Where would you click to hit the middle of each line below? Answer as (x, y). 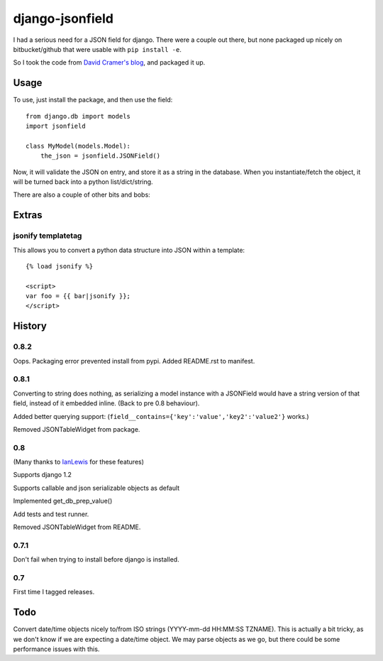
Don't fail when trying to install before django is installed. (96, 559)
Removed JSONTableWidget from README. (77, 527)
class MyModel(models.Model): (78, 146)
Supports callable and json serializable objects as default (96, 488)
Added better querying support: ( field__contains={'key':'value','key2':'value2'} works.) (161, 416)
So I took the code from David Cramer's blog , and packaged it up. (109, 62)
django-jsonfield (63, 18)
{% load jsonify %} (60, 266)
